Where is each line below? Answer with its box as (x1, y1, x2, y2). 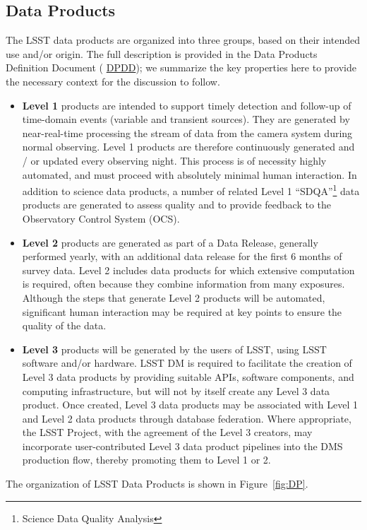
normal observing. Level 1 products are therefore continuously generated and (22, 139, 355, 154)
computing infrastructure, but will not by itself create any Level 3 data (22, 383, 330, 398)
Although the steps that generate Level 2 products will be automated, (22, 290, 325, 305)
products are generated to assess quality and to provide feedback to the (22, 197, 332, 212)
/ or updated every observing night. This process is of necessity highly (22, 153, 327, 167)
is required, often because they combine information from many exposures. (22, 276, 345, 291)
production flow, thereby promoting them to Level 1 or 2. (22, 452, 271, 467)
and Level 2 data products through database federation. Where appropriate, (22, 411, 351, 425)
